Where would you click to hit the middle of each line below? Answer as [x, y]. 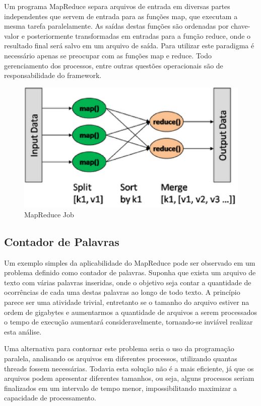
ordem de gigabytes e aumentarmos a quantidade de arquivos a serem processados [130, 312]
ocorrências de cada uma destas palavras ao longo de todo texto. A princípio [122, 292]
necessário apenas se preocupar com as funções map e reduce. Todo [108, 55]
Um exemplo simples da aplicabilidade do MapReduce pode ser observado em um [130, 262]
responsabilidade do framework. [53, 75]
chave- [241, 26]
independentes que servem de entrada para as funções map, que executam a [121, 16]
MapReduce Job [49, 214]
